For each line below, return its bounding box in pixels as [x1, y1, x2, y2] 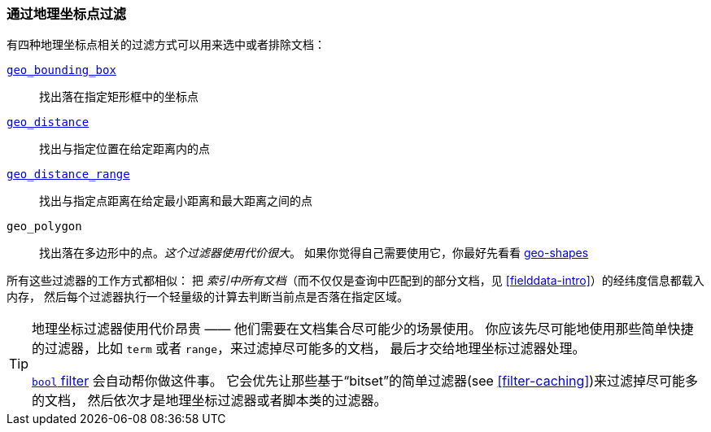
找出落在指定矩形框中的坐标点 [39, 89, 198, 104]
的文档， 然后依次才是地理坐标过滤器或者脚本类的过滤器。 [32, 392, 387, 409]
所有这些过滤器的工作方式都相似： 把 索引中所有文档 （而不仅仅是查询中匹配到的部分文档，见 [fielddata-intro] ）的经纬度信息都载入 [7, 273, 704, 288]
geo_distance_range [7, 168, 130, 181]
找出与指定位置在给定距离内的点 [39, 142, 210, 156]
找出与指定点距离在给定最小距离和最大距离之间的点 [39, 194, 312, 208]
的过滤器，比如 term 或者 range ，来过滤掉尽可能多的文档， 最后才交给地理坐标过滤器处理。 [32, 340, 586, 357]
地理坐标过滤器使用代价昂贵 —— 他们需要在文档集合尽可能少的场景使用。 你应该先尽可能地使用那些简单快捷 [32, 321, 694, 338]
